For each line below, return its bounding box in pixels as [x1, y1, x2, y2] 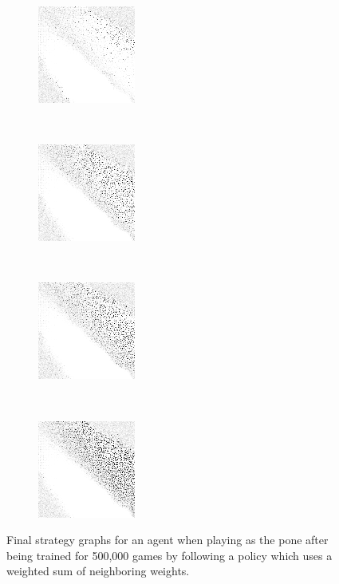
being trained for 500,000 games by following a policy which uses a [6, 547, 333, 563]
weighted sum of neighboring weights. [6, 562, 190, 579]
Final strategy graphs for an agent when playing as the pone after [6, 531, 329, 548]
